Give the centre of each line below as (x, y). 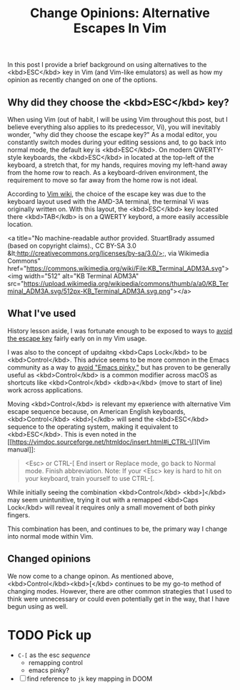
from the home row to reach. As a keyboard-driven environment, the (108, 172)
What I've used (42, 314)
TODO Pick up (49, 635)
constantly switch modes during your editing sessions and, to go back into (117, 142)
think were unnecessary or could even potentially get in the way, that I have (119, 599)
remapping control (56, 662)
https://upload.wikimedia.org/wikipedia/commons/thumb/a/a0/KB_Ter (126, 284)
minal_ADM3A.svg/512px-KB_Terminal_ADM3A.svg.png (89, 291)
